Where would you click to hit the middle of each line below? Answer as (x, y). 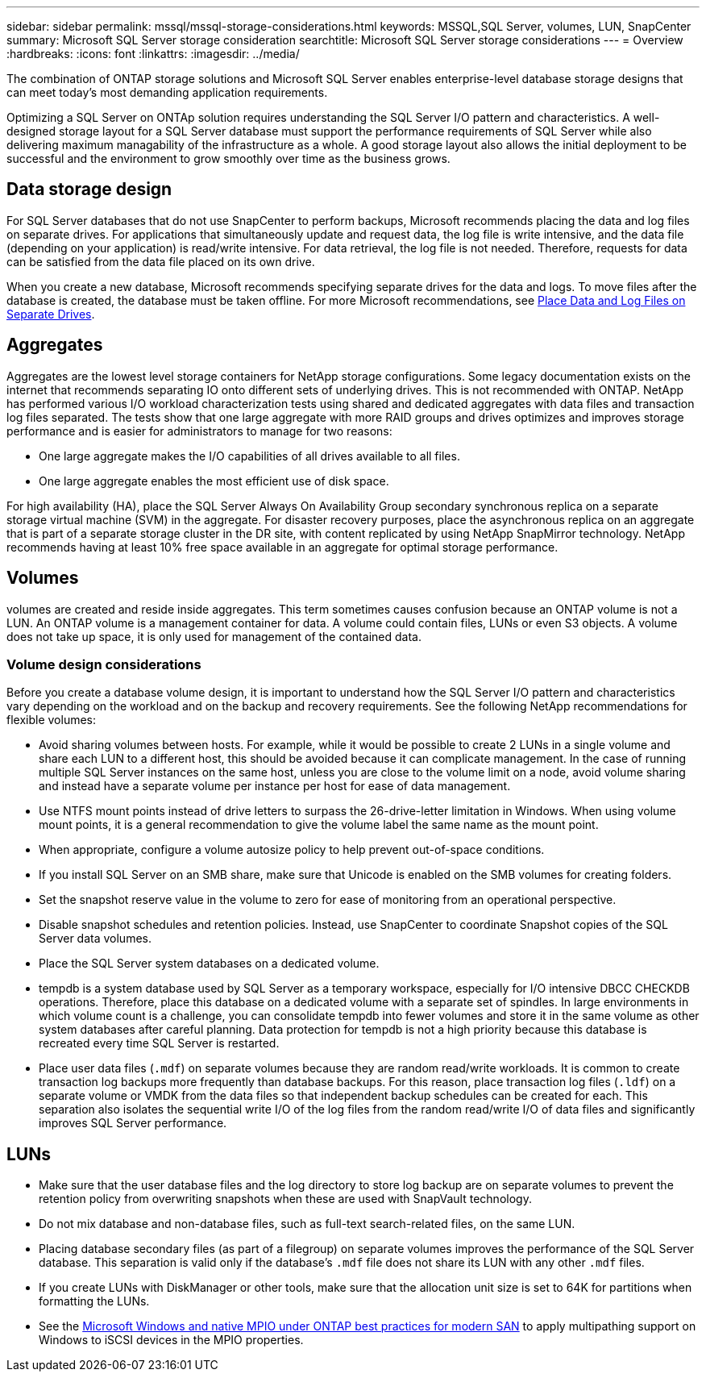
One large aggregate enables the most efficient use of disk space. (214, 481)
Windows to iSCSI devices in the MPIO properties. (171, 1340)
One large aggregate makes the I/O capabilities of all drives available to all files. (249, 456)
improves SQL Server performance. (133, 1123)
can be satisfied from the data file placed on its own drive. (161, 261)
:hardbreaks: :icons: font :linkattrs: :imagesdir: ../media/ (153, 54)
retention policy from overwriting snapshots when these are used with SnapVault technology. (285, 1199)
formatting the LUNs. (94, 1301)
